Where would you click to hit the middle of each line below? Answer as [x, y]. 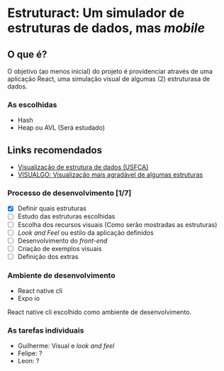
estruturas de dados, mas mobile [106, 28]
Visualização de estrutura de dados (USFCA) [83, 167]
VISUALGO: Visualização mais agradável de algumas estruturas [110, 175]
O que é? [27, 54]
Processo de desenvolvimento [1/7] [69, 193]
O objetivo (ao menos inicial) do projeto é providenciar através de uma [110, 71]
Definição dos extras [48, 256]
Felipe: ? [30, 353]
